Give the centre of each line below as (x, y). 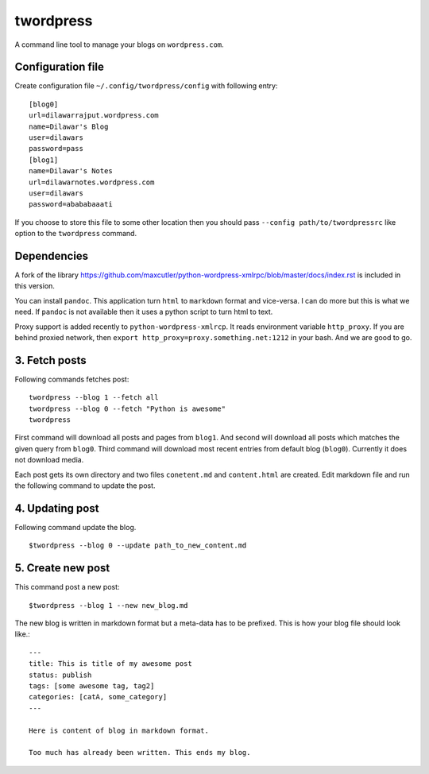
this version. (35, 286)
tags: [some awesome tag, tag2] (92, 686)
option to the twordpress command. (76, 234)
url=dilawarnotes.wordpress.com (92, 182)
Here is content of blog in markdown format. (119, 730)
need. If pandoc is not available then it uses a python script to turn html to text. (144, 312)
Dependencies (52, 255)
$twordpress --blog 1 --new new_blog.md (108, 605)
